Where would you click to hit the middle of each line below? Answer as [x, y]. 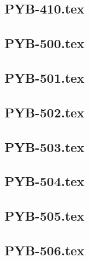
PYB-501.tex [45, 77]
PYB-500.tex [45, 43]
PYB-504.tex [45, 181]
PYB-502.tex [45, 112]
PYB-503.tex [45, 146]
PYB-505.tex [45, 216]
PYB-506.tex [45, 250]
